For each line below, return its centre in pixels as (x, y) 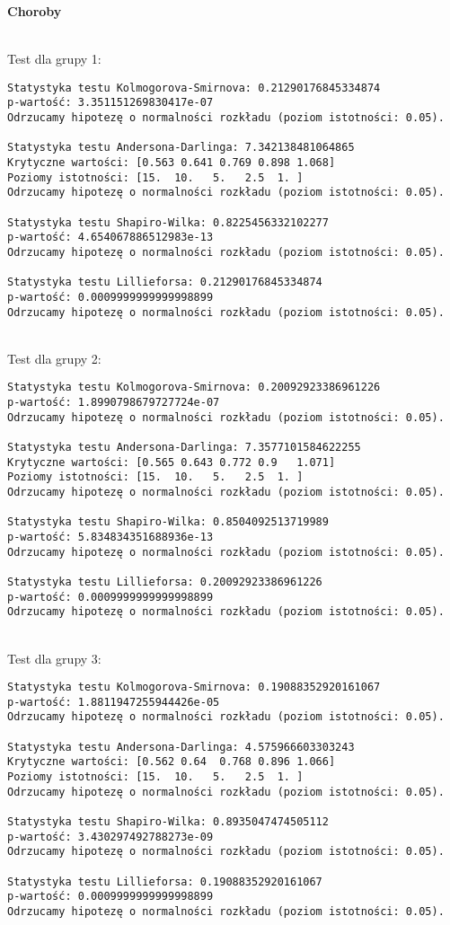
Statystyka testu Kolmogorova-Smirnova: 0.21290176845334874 (194, 88)
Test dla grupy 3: (54, 658)
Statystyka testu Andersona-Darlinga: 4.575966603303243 (181, 747)
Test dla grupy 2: (54, 358)
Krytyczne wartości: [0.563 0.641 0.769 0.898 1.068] (172, 163)
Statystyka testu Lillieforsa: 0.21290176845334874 (165, 282)
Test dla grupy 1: (54, 59)
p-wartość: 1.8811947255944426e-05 (114, 702)
